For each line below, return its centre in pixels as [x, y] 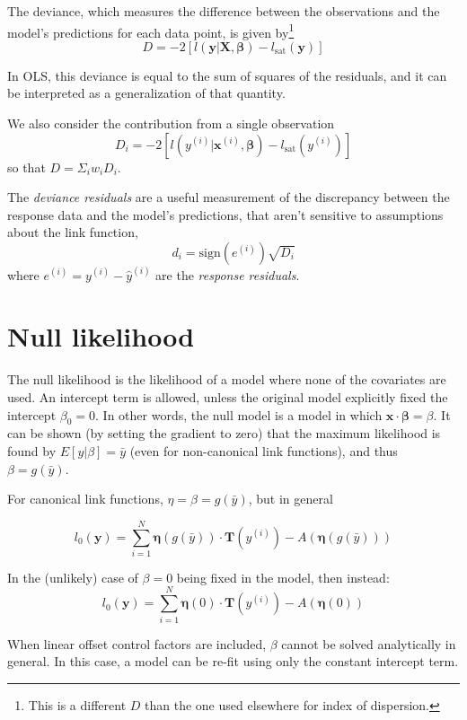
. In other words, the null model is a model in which [239, 414]
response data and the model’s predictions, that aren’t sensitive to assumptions [225, 214]
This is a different [77, 704]
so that [26, 167]
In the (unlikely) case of [73, 577]
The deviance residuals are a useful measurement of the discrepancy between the [229, 197]
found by [32, 450]
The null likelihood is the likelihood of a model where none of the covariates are [227, 379]
